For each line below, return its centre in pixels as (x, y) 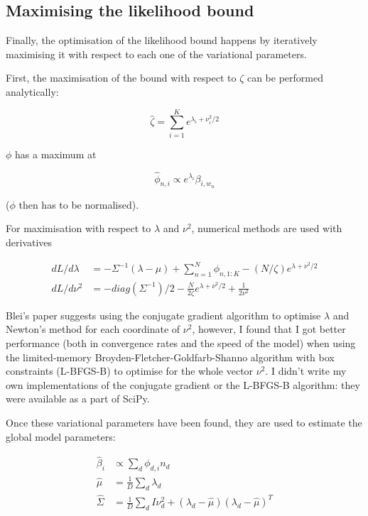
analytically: (32, 91)
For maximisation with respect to (79, 228)
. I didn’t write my (306, 371)
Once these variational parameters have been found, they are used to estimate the (184, 423)
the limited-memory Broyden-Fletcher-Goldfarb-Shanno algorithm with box (170, 357)
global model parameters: (61, 436)
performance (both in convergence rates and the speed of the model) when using (181, 343)
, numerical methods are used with (267, 228)
